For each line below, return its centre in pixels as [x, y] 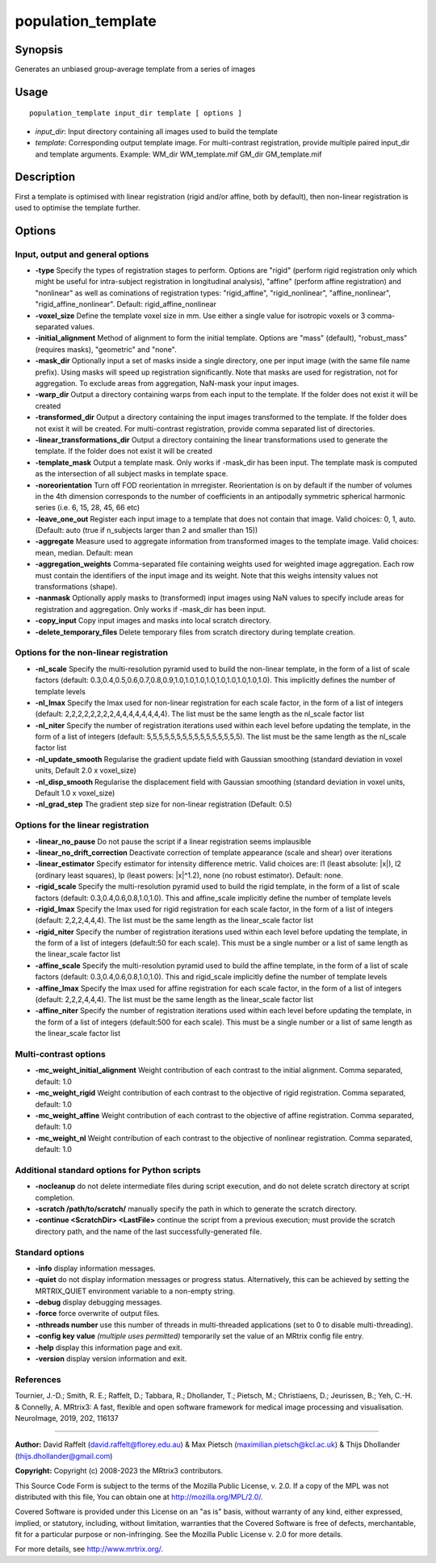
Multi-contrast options [61, 1054]
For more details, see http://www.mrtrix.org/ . [89, 1549]
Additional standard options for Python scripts [108, 1170]
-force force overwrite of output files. [98, 1314]
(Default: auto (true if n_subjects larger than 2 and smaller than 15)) [147, 530]
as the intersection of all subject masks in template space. [132, 474]
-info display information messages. [95, 1268]
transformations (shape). [76, 587]
